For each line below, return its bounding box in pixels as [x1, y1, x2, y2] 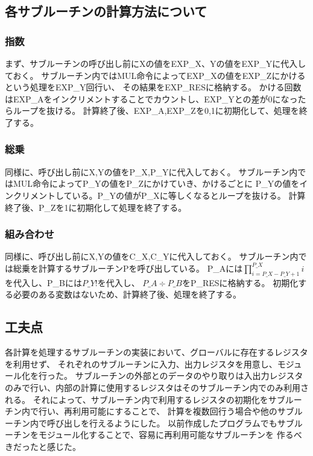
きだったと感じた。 [5, 440, 81, 452]
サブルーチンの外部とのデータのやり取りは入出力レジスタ [75, 369, 303, 382]
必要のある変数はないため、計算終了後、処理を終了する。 [13, 288, 241, 301]
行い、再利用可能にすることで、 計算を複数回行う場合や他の [38, 405, 277, 417]
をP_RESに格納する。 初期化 [182, 276, 299, 289]
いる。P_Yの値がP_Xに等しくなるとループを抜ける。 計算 [72, 189, 306, 201]
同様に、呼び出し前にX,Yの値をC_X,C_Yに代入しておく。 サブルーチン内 [5, 250, 299, 263]
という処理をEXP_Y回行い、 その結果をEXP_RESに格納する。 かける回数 [5, 81, 302, 93]
